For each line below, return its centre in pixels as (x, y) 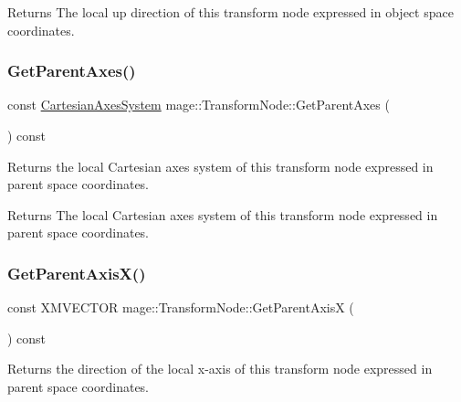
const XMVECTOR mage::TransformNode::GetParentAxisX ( (181, 307)
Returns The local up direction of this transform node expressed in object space (230, 12)
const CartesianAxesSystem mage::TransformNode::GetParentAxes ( (199, 105)
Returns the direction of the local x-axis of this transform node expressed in (220, 369)
